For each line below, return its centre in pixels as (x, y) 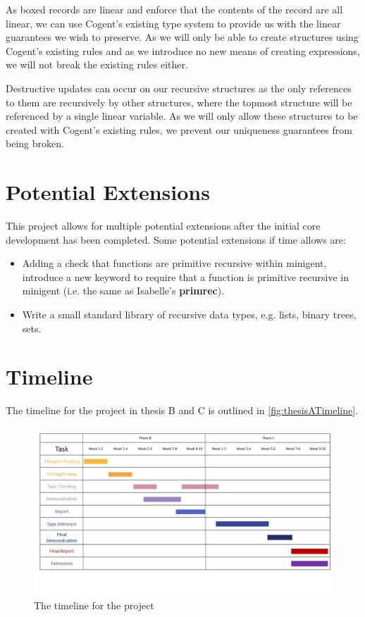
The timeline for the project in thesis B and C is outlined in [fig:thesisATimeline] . (182, 410)
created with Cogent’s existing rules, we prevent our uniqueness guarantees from (179, 129)
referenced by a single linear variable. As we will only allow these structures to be (182, 116)
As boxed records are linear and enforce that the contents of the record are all (174, 9)
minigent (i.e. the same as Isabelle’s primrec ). (123, 291)
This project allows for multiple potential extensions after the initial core (163, 226)
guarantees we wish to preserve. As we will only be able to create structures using (182, 37)
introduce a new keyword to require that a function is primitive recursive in (186, 276)
